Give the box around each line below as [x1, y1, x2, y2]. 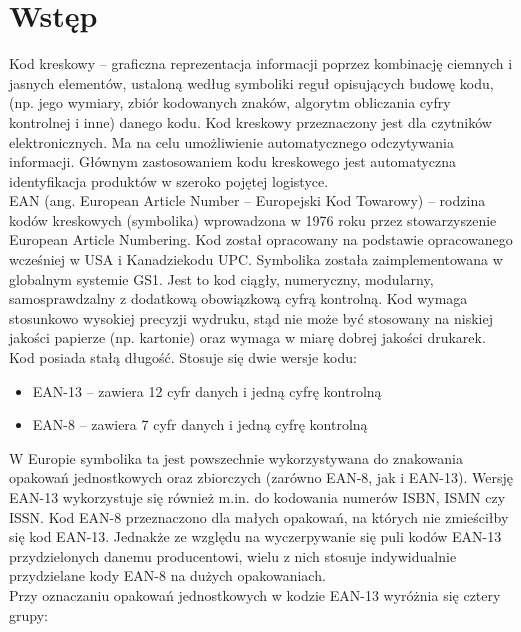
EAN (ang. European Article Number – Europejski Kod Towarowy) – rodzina [9, 190, 486, 211]
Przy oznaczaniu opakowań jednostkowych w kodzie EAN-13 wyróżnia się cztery [9, 584, 501, 605]
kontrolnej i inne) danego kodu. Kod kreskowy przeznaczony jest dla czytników [9, 111, 492, 132]
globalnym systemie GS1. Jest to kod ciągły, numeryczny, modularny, [9, 268, 434, 289]
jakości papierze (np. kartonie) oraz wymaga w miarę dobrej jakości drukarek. [9, 327, 486, 348]
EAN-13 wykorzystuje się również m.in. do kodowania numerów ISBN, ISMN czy [9, 487, 506, 507]
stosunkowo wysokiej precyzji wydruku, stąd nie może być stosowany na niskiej [9, 307, 493, 328]
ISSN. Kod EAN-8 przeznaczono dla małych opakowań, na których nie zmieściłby [9, 506, 509, 527]
